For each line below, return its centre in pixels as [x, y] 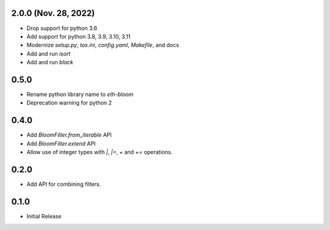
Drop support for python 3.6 [62, 28]
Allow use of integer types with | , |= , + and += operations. [100, 152]
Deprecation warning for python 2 [69, 103]
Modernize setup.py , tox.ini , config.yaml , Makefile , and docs [103, 45]
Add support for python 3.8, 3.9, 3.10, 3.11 [79, 36]
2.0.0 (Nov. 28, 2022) [53, 13]
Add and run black [50, 62]
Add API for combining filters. [64, 184]
